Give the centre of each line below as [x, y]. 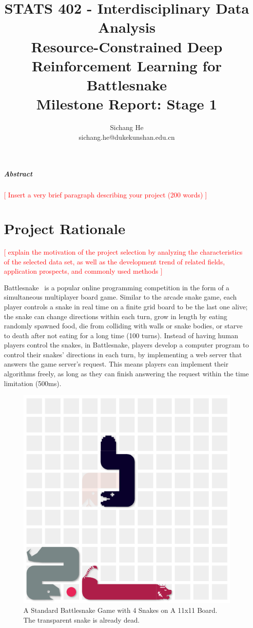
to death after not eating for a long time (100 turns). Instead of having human [121, 335]
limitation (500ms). [33, 383]
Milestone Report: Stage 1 [127, 104]
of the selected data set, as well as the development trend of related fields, [115, 261]
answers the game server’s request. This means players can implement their [116, 364]
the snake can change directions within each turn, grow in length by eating [116, 316]
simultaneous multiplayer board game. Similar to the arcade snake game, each [120, 297]
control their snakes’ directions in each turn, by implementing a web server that [123, 354]
